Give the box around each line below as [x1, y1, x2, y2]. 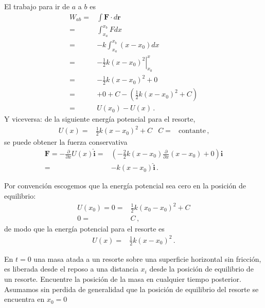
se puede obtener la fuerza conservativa [4, 137, 128, 147]
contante [179, 127, 206, 135]
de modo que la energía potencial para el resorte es [4, 223, 165, 234]
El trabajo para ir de [4, 1, 70, 11]
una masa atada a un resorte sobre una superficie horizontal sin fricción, [33, 253, 261, 264]
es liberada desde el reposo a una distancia [4, 263, 138, 274]
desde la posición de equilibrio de [149, 263, 254, 274]
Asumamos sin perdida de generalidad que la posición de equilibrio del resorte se [4, 283, 259, 294]
